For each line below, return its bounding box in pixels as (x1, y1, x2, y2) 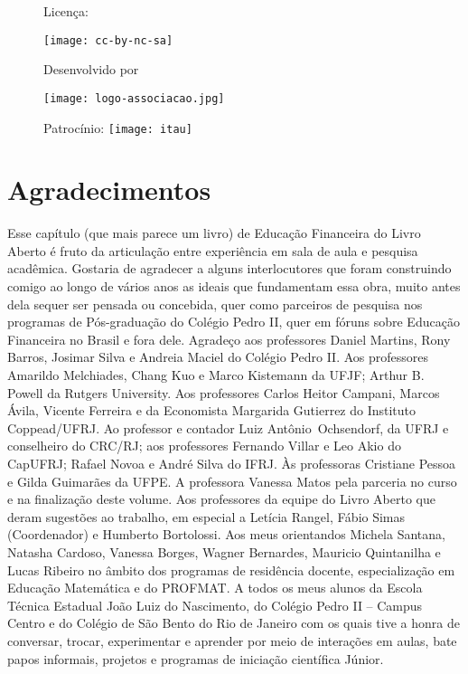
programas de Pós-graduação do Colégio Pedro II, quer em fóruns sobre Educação (7, 312, 460, 331)
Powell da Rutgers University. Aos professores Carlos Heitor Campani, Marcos (7, 383, 440, 402)
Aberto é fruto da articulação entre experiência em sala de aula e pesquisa (7, 241, 418, 260)
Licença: (43, 2, 89, 20)
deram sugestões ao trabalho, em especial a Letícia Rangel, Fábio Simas (7, 507, 406, 526)
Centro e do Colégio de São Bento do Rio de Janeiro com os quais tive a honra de (7, 613, 460, 632)
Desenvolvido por (43, 60, 139, 79)
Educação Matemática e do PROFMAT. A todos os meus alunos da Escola (7, 578, 423, 597)
